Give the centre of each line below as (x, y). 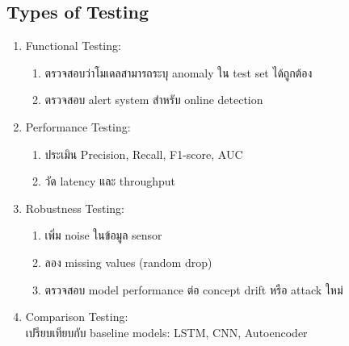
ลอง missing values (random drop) (128, 262)
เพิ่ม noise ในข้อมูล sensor (103, 235)
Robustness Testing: (75, 208)
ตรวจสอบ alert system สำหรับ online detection (154, 100)
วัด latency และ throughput (110, 181)
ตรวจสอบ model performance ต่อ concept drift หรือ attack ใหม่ (194, 289)
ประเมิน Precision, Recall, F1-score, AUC (144, 154)
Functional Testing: (73, 46)
